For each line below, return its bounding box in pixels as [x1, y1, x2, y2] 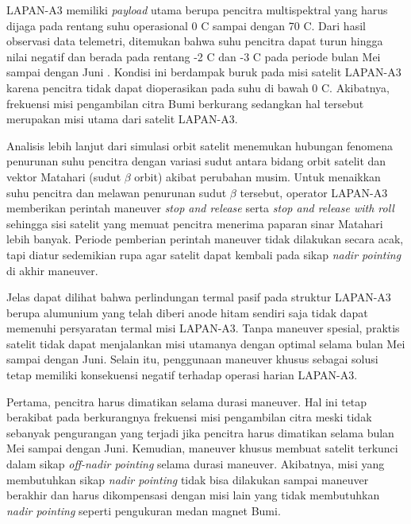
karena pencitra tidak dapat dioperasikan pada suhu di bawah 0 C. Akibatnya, [6, 79, 390, 95]
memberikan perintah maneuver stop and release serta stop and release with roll [6, 200, 394, 216]
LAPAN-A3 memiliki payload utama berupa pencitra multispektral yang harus [6, 2, 388, 17]
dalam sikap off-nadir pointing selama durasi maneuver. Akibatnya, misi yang [6, 456, 385, 472]
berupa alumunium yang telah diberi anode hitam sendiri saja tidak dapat [6, 304, 368, 320]
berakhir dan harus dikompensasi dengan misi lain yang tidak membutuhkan [6, 487, 380, 503]
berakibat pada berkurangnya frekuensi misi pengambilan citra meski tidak [6, 409, 372, 425]
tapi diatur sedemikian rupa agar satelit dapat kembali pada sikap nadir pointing [6, 246, 401, 262]
